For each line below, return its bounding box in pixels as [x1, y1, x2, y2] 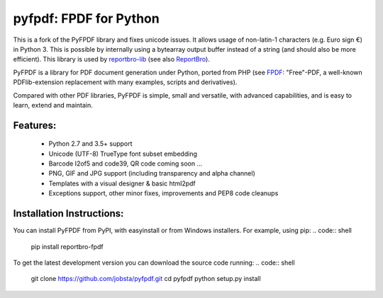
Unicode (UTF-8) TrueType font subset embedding [48, 149, 198, 158]
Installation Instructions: [13, 207, 124, 219]
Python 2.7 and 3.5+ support [48, 139, 133, 148]
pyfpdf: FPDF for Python [13, 11, 160, 26]
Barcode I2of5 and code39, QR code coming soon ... [48, 159, 203, 168]
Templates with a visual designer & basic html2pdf [48, 179, 196, 188]
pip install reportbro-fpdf [30, 242, 104, 251]
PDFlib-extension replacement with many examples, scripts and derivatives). [13, 78, 238, 86]
